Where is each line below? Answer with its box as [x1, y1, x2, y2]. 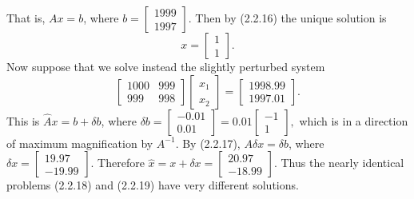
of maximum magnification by [6, 134, 153, 151]
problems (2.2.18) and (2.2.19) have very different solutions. [6, 177, 299, 193]
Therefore [98, 154, 145, 171]
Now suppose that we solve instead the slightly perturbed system [6, 58, 325, 74]
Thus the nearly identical [281, 154, 404, 171]
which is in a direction [299, 112, 408, 129]
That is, [6, 10, 46, 26]
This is [6, 112, 40, 129]
